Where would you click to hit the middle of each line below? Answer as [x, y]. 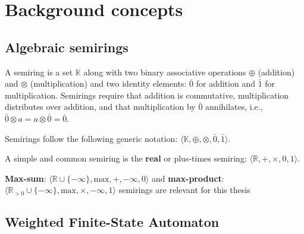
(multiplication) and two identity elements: [108, 83]
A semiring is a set [39, 72]
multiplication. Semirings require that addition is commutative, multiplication [147, 95]
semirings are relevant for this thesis [184, 190]
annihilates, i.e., [234, 107]
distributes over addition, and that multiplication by [100, 107]
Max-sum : [26, 178]
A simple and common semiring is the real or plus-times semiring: [126, 158]
